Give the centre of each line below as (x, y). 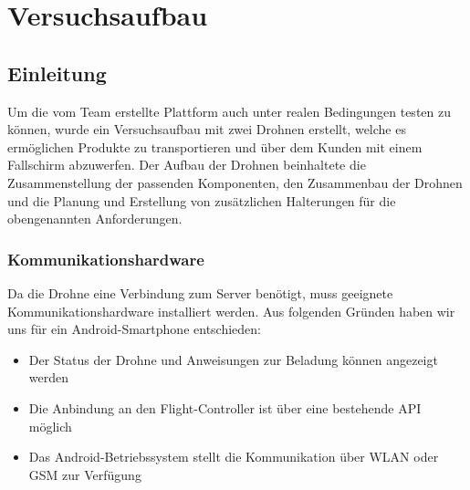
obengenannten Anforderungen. (95, 219)
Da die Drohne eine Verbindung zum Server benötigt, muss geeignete (200, 292)
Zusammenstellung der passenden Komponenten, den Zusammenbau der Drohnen (235, 182)
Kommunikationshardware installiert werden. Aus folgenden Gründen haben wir (231, 311)
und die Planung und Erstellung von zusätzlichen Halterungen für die (202, 200)
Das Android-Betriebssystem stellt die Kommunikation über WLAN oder (234, 457)
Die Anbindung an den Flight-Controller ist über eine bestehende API (225, 407)
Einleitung (57, 73)
